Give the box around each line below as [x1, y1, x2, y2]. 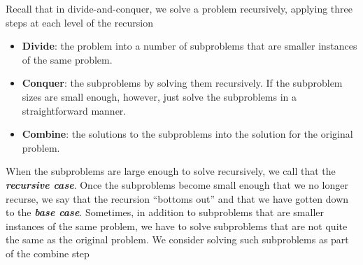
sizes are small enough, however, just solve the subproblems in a [22, 89, 297, 103]
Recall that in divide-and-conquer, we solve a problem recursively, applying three [6, 1, 353, 15]
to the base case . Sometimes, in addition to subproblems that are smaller [6, 205, 324, 220]
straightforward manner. [22, 103, 127, 117]
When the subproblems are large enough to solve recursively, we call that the [6, 164, 336, 178]
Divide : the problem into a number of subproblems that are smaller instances [22, 38, 357, 53]
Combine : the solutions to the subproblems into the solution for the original [22, 127, 353, 141]
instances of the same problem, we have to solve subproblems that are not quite [6, 218, 348, 233]
